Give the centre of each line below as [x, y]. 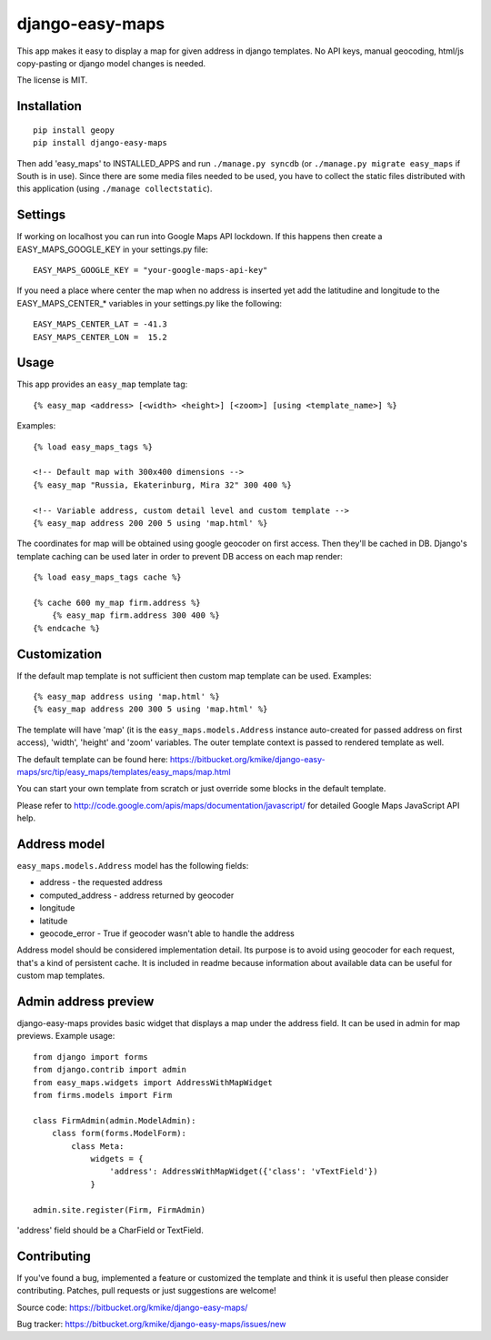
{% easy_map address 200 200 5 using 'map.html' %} [150, 523]
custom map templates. [61, 976]
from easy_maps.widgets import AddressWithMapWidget [153, 1082]
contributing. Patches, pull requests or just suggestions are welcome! [146, 1291]
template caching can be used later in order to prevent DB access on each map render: [180, 556]
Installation [49, 106]
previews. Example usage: [66, 1036]
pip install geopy [74, 130]
